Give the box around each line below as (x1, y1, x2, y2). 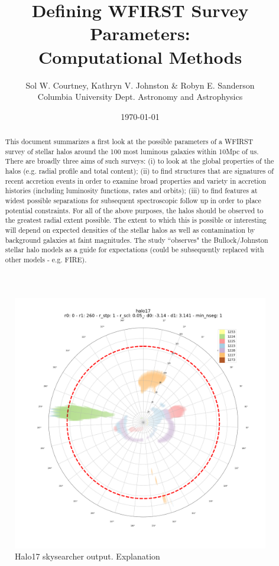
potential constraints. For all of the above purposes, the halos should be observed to (5, 205, 264, 215)
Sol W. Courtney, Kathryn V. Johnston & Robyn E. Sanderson (25, 79, 255, 91)
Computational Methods (38, 44, 242, 69)
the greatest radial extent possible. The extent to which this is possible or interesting (5, 215, 267, 225)
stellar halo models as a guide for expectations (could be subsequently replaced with (5, 245, 264, 255)
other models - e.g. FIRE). (5, 254, 87, 264)
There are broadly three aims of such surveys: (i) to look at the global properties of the (5, 156, 274, 166)
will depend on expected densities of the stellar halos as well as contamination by (5, 225, 255, 235)
